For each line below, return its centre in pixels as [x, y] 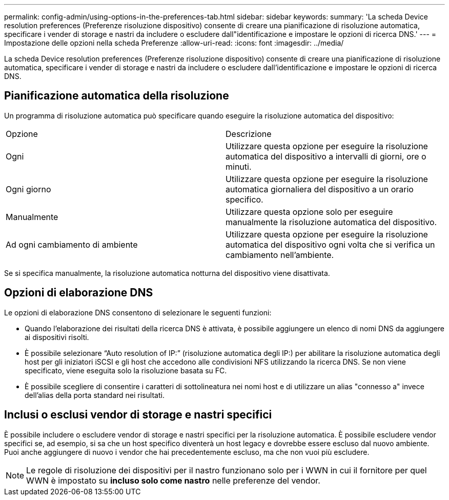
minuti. [239, 166]
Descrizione [249, 134]
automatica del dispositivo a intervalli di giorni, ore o [326, 156]
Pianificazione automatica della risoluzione [117, 96]
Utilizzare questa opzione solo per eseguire [309, 212]
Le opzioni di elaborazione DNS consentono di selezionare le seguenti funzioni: [138, 312]
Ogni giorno [28, 189]
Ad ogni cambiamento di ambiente [72, 244]
